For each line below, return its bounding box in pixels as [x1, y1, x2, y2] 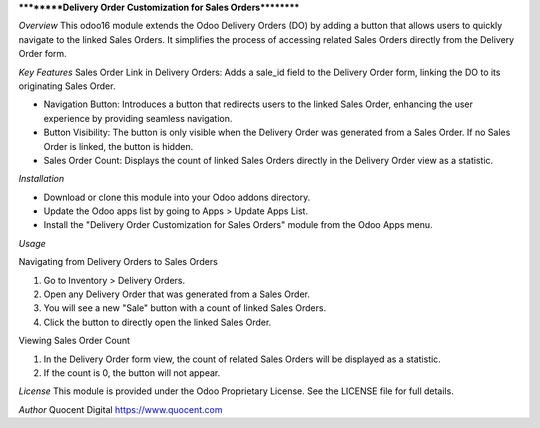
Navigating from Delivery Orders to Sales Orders [18, 256, 219, 268]
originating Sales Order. [18, 80, 116, 92]
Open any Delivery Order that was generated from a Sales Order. [43, 288, 310, 300]
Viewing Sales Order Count [18, 335, 130, 347]
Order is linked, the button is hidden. [43, 140, 194, 152]
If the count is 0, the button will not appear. [43, 366, 221, 379]
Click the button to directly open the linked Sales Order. [43, 316, 272, 328]
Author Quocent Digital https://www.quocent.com [18, 403, 223, 415]
